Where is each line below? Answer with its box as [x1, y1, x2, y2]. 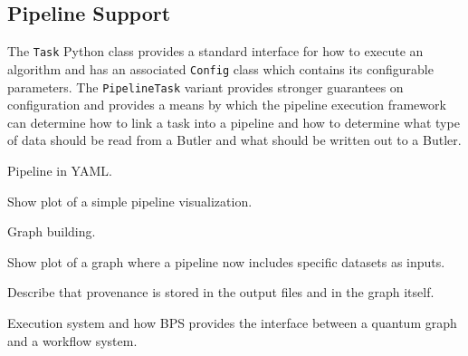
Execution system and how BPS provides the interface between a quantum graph [7, 313, 457, 332]
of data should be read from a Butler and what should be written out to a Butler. [7, 130, 462, 149]
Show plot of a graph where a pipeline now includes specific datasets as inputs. [7, 252, 445, 271]
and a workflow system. [7, 331, 138, 350]
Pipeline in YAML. [7, 160, 112, 179]
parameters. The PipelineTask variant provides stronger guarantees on [7, 77, 404, 96]
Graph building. [7, 222, 96, 241]
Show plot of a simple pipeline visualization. [7, 191, 253, 210]
